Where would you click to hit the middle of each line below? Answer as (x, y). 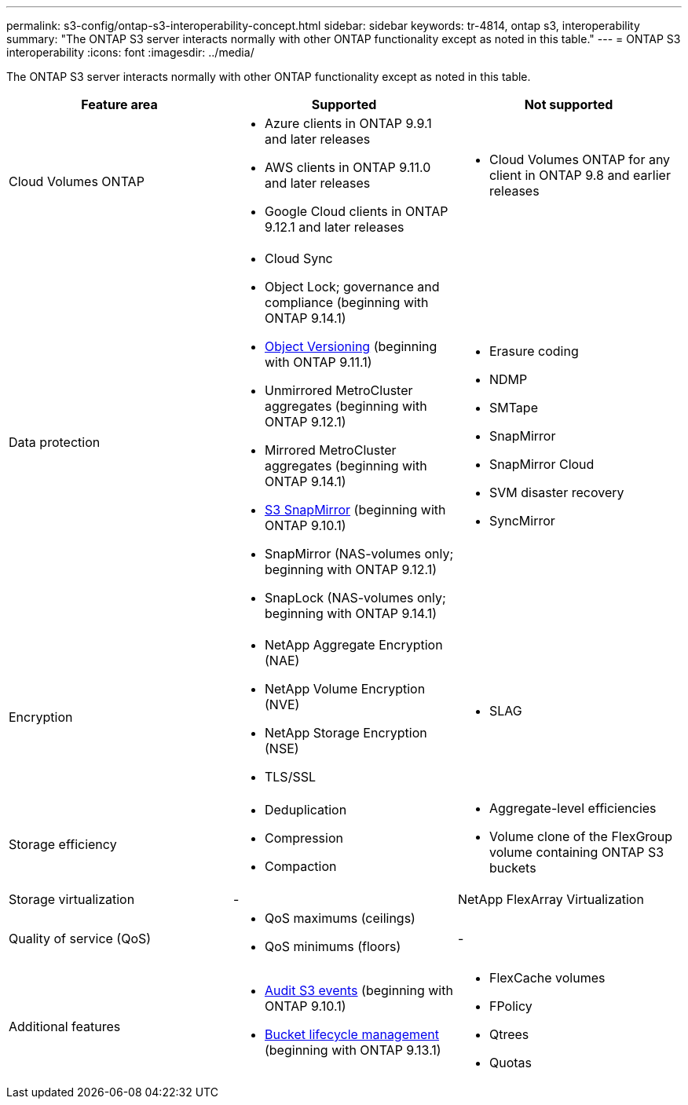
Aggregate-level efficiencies (573, 808)
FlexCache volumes (547, 978)
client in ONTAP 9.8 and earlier (580, 175)
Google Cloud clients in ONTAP (356, 211)
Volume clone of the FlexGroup (580, 836)
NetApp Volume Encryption (345, 689)
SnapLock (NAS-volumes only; (355, 598)
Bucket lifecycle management (352, 1034)
